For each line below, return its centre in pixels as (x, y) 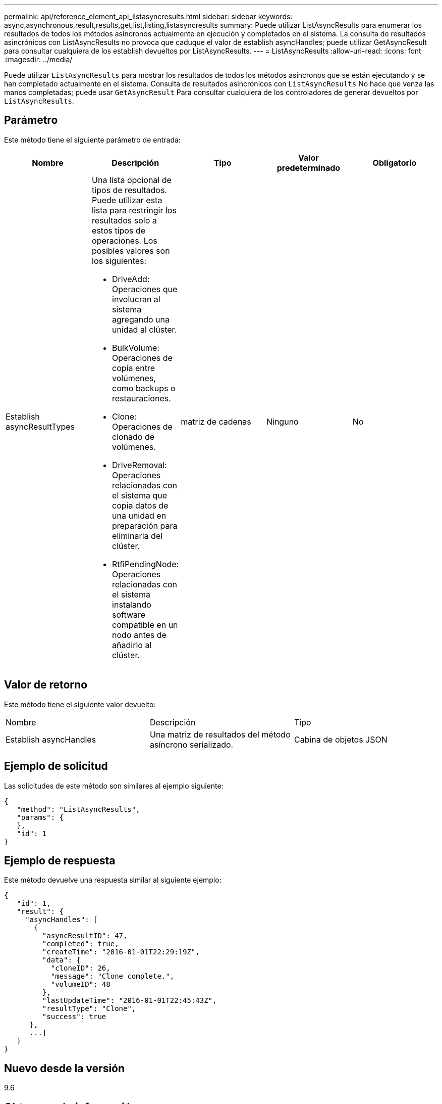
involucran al (136, 299)
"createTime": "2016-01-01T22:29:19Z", (121, 952)
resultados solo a (124, 220)
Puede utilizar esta (127, 200)
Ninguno (282, 421)
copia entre (134, 368)
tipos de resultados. (129, 190)
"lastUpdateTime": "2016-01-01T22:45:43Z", (129, 1001)
